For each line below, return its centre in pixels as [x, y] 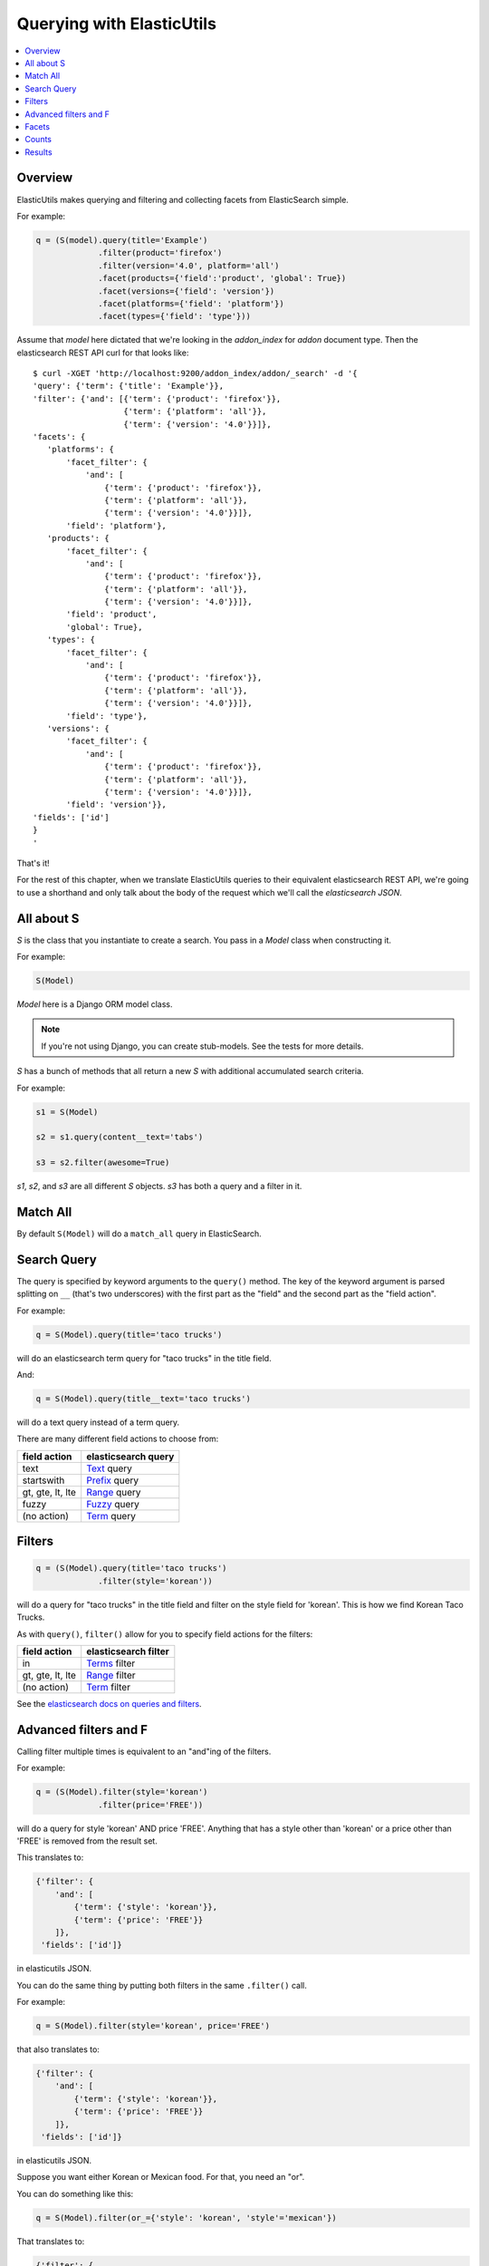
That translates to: [51, 2241]
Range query [114, 1492]
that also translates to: [58, 2049]
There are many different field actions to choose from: [118, 1439]
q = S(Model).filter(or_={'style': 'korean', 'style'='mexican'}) [186, 2218]
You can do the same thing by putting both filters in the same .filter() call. [162, 1985]
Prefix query [113, 1480]
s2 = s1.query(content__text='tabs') [120, 1137]
